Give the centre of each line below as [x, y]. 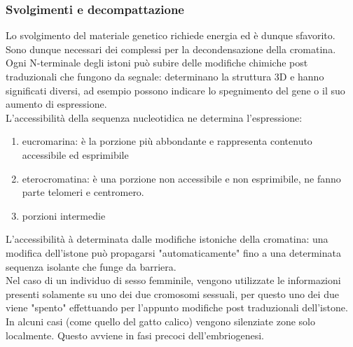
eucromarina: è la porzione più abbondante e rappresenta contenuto [167, 141]
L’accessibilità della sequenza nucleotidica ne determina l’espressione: [154, 117]
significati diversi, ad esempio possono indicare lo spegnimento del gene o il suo [175, 90]
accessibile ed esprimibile [75, 154]
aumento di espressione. [56, 104]
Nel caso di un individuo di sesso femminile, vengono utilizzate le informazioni [173, 280]
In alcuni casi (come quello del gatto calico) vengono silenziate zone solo [160, 321]
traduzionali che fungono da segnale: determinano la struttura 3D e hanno [165, 76]
